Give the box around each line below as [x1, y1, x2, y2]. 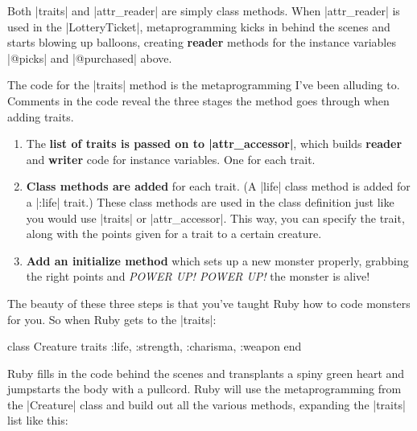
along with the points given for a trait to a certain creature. [26, 225, 322, 242]
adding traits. [7, 108, 74, 125]
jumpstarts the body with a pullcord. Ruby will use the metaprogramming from [7, 380, 402, 397]
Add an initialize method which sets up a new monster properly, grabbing [26, 252, 409, 269]
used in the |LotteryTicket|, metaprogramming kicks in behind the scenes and [7, 18, 390, 35]
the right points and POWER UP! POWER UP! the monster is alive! [26, 268, 370, 285]
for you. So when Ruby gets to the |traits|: [7, 310, 217, 327]
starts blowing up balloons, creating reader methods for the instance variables [7, 34, 396, 51]
